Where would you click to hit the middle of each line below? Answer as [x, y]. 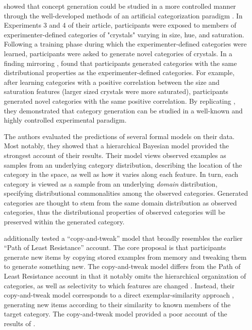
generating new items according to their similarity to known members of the [117, 304]
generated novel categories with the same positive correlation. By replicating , [120, 101]
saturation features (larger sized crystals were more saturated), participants [116, 91]
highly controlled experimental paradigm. [65, 120]
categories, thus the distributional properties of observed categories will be [115, 212]
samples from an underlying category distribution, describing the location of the [123, 165]
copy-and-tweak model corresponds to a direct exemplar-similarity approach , [119, 295]
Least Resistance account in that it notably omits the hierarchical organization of [125, 276]
